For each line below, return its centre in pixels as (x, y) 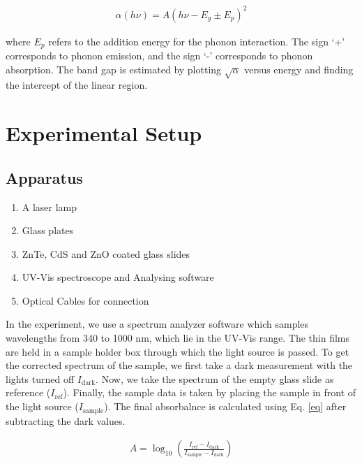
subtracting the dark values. (66, 420)
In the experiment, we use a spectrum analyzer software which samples (157, 324)
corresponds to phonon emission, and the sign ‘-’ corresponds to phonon (159, 55)
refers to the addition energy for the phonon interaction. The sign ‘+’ (197, 41)
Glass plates (48, 230)
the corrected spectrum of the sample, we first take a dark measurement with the (179, 365)
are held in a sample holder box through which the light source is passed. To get (178, 351)
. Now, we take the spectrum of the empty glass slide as (215, 378)
